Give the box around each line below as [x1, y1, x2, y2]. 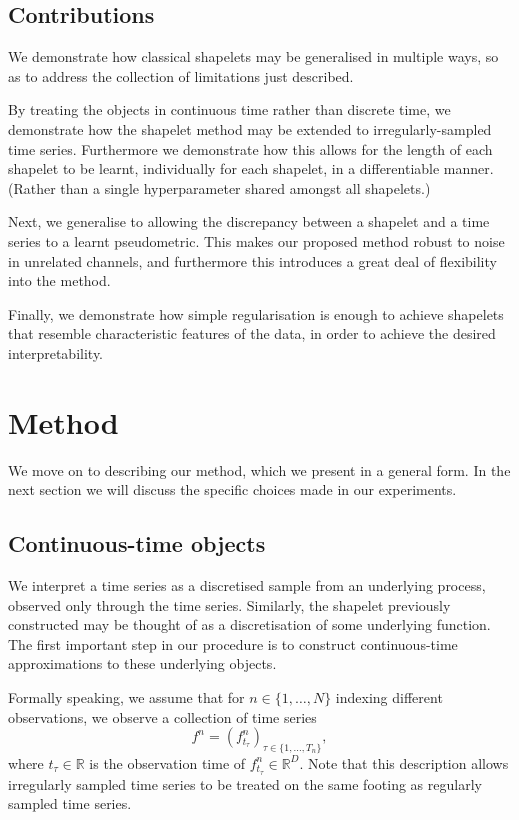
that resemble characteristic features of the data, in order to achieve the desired [8, 323, 496, 344]
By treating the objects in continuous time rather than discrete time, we [8, 99, 451, 120]
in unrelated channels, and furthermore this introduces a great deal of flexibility [8, 250, 497, 271]
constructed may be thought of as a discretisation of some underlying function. [8, 614, 491, 635]
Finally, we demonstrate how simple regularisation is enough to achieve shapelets [8, 303, 504, 324]
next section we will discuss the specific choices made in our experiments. [8, 479, 457, 500]
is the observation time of [89, 752, 246, 773]
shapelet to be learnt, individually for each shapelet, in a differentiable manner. [8, 158, 494, 179]
